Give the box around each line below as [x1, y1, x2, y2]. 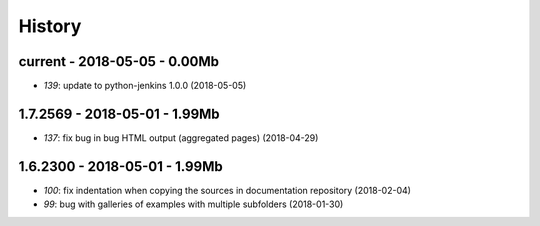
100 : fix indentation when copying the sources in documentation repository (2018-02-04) [43, 184, 412, 196]
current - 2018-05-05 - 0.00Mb [18, 53, 220, 70]
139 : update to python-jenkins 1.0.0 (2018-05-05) [43, 80, 247, 92]
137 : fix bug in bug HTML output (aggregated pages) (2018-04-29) [43, 131, 319, 144]
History [18, 15, 82, 37]
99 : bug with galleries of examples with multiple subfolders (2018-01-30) [43, 198, 344, 210]
